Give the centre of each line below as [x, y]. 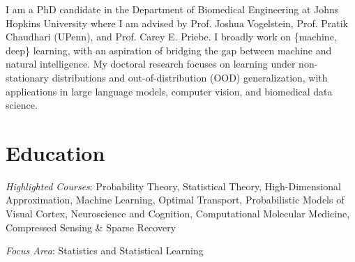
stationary [27, 77]
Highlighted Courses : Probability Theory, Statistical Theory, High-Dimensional [173, 186]
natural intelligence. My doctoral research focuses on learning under [151, 64]
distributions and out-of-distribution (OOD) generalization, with [190, 77]
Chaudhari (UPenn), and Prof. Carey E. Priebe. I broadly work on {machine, [171, 37]
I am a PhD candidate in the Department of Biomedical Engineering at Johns [172, 9]
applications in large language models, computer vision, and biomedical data [169, 91]
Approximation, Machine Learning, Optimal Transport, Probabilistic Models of [175, 200]
